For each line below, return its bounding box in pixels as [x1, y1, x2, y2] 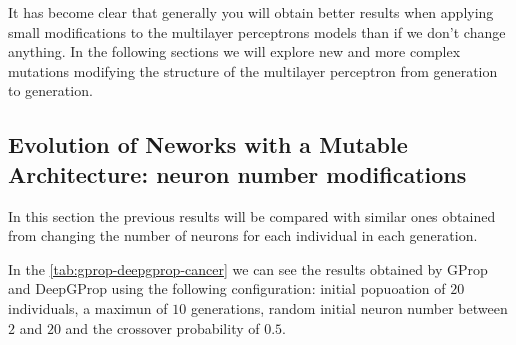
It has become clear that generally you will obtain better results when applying [8, 2, 494, 22]
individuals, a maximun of [8, 297, 168, 318]
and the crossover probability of [65, 317, 260, 338]
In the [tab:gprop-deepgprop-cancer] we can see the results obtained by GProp [8, 258, 488, 279]
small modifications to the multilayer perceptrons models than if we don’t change [8, 21, 506, 42]
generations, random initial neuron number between [190, 297, 508, 318]
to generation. [8, 80, 93, 101]
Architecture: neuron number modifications [8, 158, 467, 189]
